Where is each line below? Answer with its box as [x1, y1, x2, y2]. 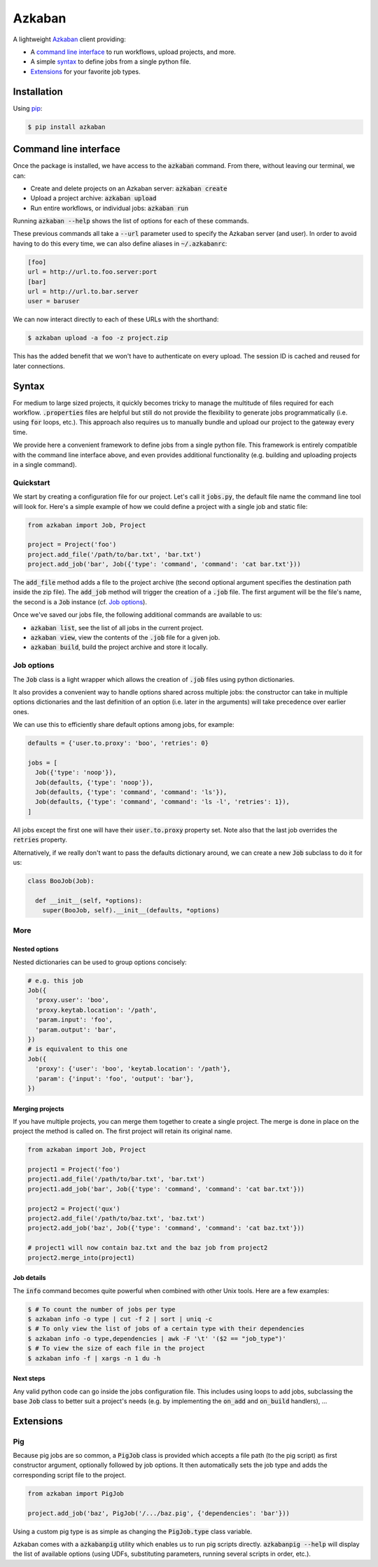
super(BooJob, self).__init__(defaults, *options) [42, 907, 220, 914]
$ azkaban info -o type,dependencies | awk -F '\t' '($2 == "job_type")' [27, 1335, 286, 1342]
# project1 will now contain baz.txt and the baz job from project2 [27, 1244, 268, 1252]
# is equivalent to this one [27, 1045, 128, 1053]
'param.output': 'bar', [35, 1026, 117, 1033]
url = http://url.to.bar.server [27, 288, 139, 295]
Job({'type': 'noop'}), [35, 769, 117, 776]
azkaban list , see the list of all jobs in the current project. [30, 623, 204, 632]
